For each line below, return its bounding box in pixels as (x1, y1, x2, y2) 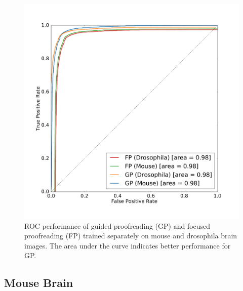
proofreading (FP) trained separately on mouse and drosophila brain (24, 230, 237, 241)
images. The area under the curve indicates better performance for (24, 240, 231, 251)
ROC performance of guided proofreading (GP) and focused (24, 220, 211, 231)
